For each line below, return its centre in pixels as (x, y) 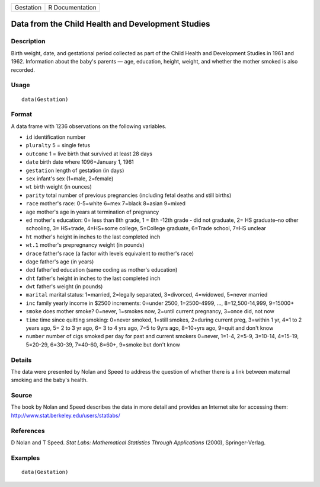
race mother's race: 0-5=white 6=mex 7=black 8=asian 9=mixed (106, 203)
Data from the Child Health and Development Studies (111, 24)
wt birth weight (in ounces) (59, 187)
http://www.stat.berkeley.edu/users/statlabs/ (66, 415)
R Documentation (73, 7)
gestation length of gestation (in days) (75, 170)
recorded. (23, 70)
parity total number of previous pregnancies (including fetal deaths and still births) (129, 195)
